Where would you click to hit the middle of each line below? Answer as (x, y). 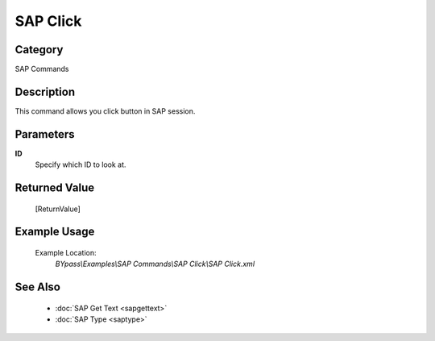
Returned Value (55, 188)
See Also (37, 287)
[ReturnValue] (58, 209)
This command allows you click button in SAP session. (105, 111)
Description (45, 91)
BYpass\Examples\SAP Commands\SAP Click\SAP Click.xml (155, 264)
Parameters (45, 134)
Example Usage (55, 232)
